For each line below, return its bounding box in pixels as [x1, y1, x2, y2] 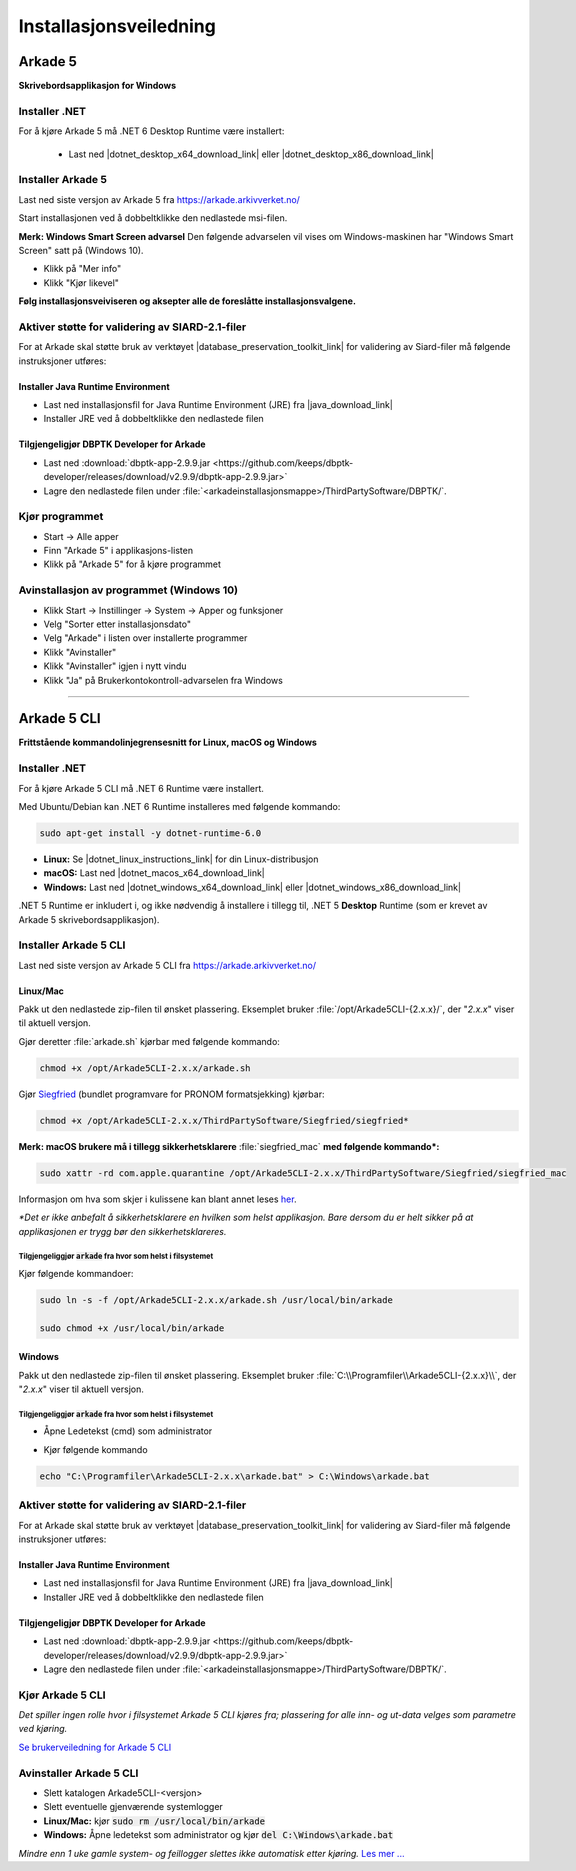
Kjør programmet [18, 510, 104, 524]
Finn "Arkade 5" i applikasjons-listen [43, 545, 194, 557]
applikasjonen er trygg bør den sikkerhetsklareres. [18, 1225, 227, 1237]
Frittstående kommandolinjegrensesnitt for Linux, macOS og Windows [18, 736, 317, 749]
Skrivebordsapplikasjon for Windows [18, 80, 177, 92]
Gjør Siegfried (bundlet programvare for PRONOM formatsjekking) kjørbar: [18, 1088, 325, 1100]
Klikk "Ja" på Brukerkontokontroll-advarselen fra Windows [43, 674, 284, 686]
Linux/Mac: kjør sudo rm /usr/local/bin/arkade [43, 1815, 265, 1827]
